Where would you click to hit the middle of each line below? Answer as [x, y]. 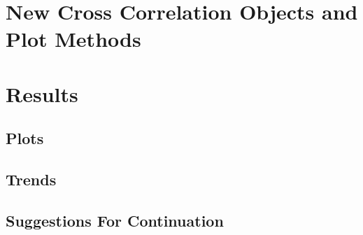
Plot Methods [73, 39]
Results [42, 93]
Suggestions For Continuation [115, 220]
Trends [31, 179]
